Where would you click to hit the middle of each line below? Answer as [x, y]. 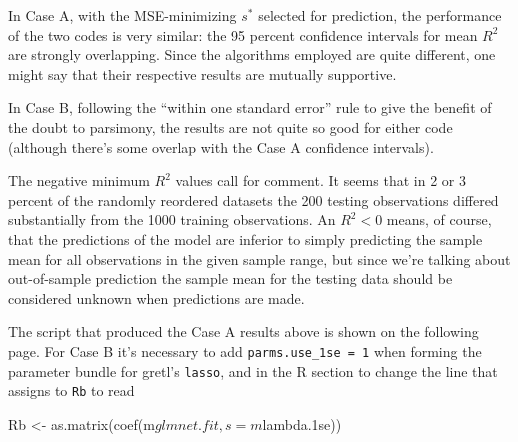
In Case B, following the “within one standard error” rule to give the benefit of [250, 107]
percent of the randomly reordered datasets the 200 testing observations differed [253, 199]
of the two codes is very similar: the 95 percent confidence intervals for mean [243, 34]
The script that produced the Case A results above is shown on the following [243, 331]
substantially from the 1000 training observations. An [172, 219]
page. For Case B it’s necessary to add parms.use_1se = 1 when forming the [245, 350]
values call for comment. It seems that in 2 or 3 [320, 180]
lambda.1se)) [302, 423]
